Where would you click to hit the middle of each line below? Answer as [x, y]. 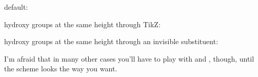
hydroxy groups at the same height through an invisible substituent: [111, 41]
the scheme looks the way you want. [61, 69]
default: [16, 7]
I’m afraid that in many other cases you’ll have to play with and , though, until [129, 58]
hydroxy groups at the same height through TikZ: [82, 24]
